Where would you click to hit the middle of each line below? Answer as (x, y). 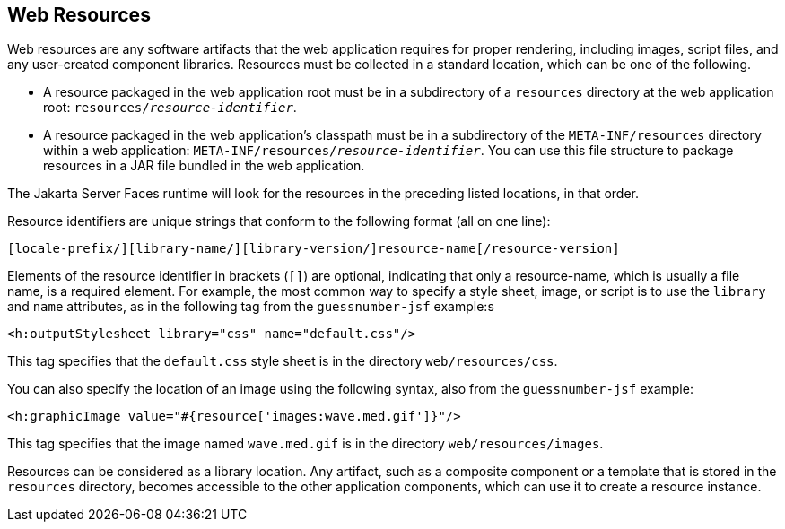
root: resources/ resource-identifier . (170, 108)
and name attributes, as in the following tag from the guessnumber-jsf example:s (251, 307)
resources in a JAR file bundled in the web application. (204, 166)
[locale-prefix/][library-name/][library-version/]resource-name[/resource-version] (314, 249)
